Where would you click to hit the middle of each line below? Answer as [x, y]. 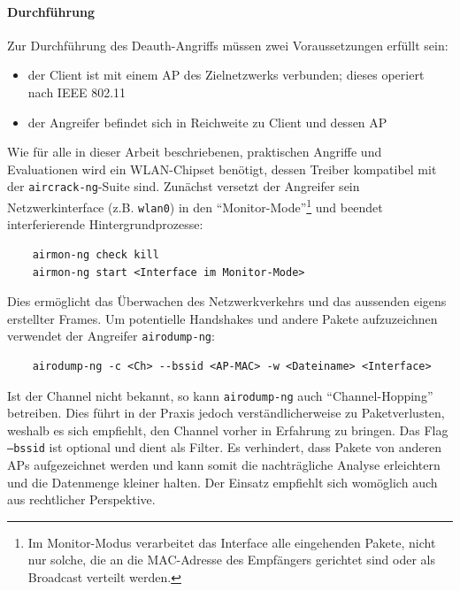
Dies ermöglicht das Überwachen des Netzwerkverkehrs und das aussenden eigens [227, 301]
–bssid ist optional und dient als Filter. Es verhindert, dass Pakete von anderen [224, 447]
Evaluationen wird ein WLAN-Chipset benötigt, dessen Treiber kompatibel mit [222, 169]
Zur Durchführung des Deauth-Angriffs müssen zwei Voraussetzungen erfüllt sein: [228, 45]
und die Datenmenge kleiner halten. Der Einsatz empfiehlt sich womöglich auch [222, 482]
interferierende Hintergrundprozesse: [105, 224]
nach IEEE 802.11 [77, 92]
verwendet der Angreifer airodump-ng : [111, 336]
